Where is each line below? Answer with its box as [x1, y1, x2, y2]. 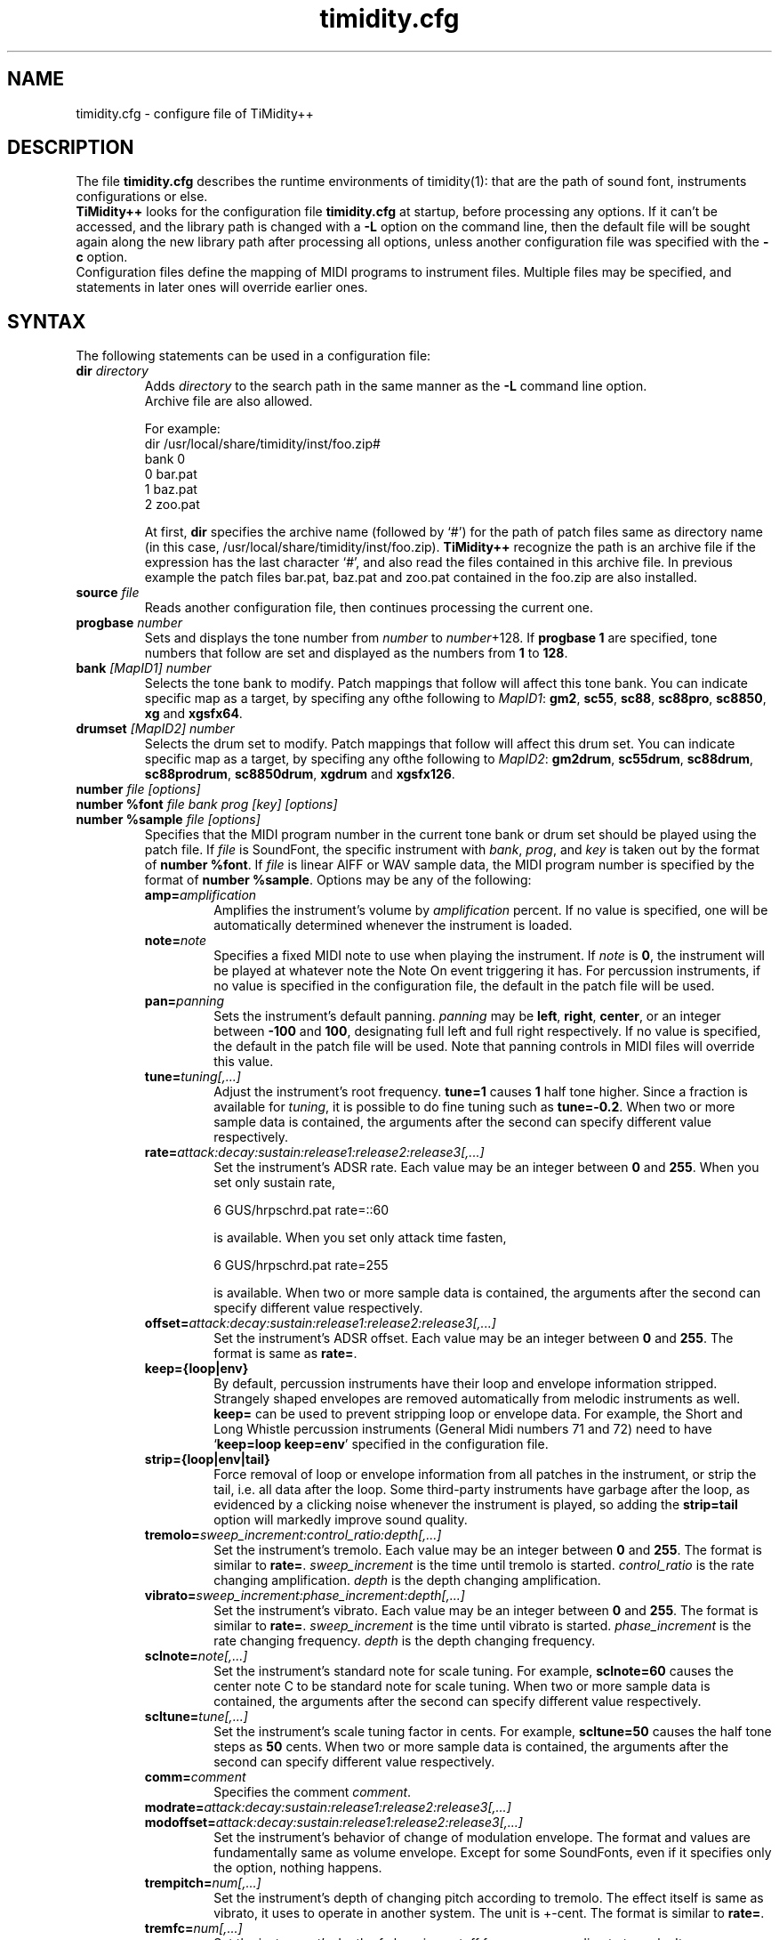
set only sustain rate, [213, 1175, 336, 1191]
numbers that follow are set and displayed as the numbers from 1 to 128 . [144, 645, 568, 661]
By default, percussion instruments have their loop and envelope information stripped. [213, 1376, 718, 1392]
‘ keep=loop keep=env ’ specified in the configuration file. [213, 1436, 549, 1452]
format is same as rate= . [213, 1346, 357, 1362]
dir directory [76, 363, 149, 379]
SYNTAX [7, 310, 86, 333]
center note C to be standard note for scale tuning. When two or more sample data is [213, 1678, 711, 1694]
